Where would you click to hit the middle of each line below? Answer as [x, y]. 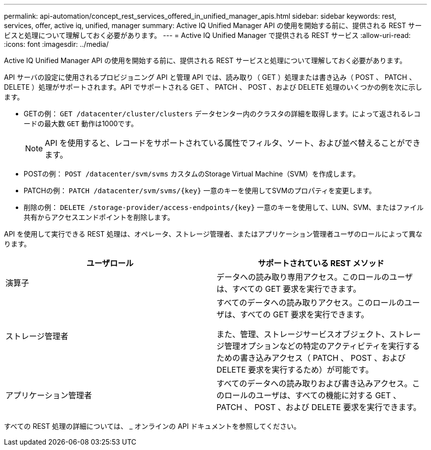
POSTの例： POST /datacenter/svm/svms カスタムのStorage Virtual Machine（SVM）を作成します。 [192, 174]
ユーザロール [110, 263]
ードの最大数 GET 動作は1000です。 [81, 123]
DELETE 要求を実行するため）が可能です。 [295, 370]
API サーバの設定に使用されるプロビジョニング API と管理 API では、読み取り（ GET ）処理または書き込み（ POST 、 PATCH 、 [210, 77]
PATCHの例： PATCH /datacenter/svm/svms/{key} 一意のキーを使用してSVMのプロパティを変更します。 [200, 190]
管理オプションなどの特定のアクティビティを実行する [322, 346]
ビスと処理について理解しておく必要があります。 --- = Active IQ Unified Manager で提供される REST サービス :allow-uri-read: [207, 35]
